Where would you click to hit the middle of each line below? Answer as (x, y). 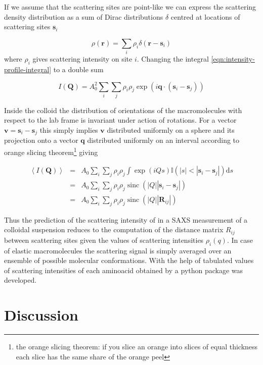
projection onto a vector (41, 140)
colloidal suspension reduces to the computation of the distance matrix (114, 229)
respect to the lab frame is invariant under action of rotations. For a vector (120, 120)
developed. (20, 280)
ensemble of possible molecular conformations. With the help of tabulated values (129, 260)
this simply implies (69, 130)
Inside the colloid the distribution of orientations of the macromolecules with (123, 110)
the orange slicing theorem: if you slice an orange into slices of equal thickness (137, 347)
